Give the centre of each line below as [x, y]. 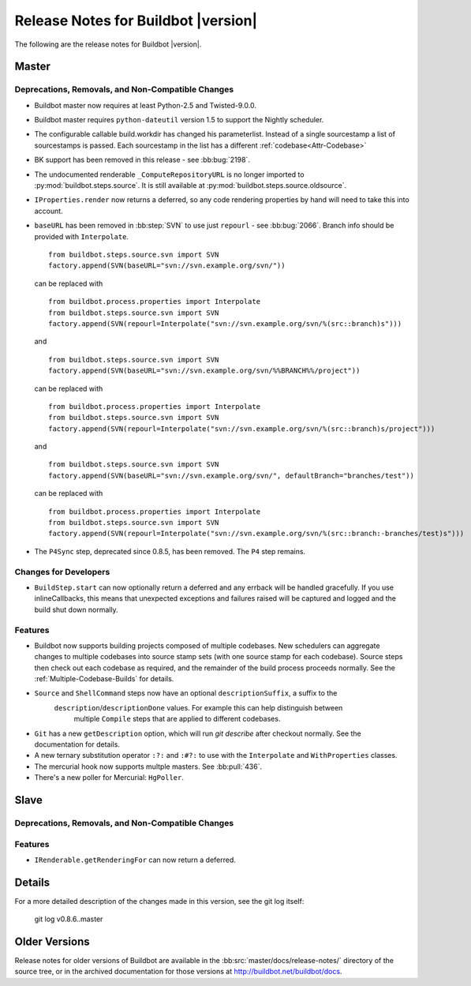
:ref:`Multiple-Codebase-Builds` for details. [104, 679]
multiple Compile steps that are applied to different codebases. [177, 719]
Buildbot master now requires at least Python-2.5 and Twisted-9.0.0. [145, 105]
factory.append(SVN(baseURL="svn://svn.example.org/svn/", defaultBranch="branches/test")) [231, 475]
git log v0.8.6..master [69, 919]
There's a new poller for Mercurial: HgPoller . [109, 778]
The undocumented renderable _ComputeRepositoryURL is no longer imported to [169, 174]
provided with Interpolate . [82, 236]
